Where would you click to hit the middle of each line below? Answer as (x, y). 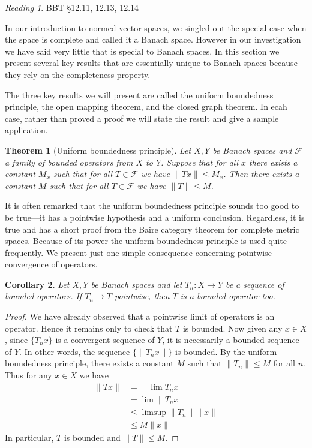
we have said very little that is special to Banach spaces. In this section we (142, 51)
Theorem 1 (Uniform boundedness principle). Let (98, 150)
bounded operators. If (43, 296)
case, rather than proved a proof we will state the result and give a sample (142, 118)
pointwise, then (142, 296)
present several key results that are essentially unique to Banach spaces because (151, 63)
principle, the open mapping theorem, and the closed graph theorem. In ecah (146, 106)
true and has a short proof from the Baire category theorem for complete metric (152, 229)
